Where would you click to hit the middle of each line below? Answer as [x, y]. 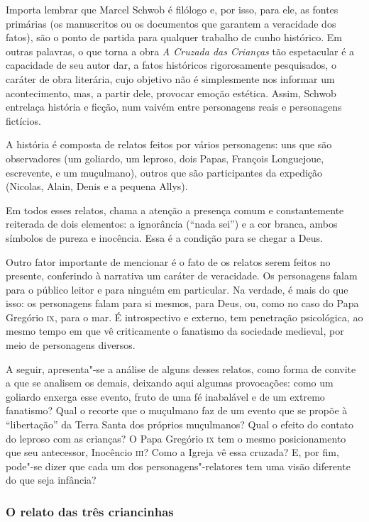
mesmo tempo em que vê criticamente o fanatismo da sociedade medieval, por [175, 331]
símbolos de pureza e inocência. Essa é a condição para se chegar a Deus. [164, 237]
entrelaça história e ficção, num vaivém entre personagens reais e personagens [174, 107]
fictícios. [23, 120]
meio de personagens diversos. [71, 345]
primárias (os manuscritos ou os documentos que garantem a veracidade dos [171, 23]
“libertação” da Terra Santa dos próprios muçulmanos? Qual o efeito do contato [180, 424]
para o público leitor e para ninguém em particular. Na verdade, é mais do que [177, 289]
